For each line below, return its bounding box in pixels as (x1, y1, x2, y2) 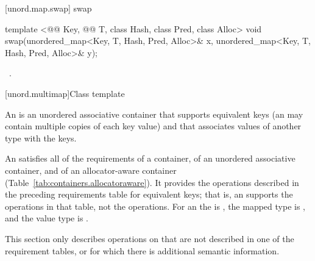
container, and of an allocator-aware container (5, 163, 177, 176)
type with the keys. (5, 131, 77, 144)
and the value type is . (5, 212, 88, 224)
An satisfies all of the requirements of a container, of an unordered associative (5, 152, 296, 165)
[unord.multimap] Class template (5, 87, 125, 99)
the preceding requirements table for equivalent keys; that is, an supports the (5, 188, 293, 201)
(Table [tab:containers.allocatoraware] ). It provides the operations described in (5, 176, 299, 188)
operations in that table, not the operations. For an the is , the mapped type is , (5, 199, 305, 212)
